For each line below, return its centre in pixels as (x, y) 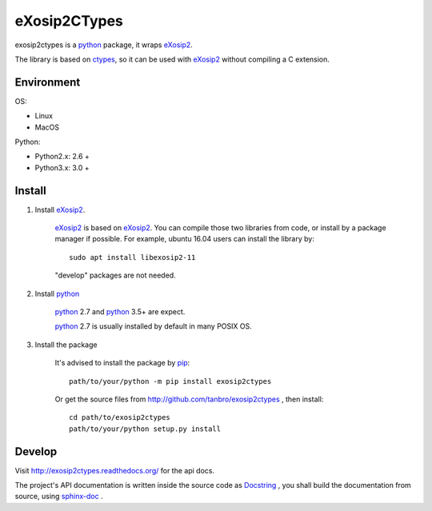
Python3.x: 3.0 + (62, 167)
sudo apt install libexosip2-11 (132, 257)
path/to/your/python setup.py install (145, 429)
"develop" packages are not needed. (115, 275)
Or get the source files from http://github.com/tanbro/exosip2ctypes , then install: (189, 399)
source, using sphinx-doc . (59, 497)
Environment (48, 82)
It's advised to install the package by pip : (122, 363)
